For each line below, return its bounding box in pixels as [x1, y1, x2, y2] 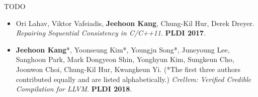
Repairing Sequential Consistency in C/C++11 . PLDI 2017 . [16, 27, 206, 38]
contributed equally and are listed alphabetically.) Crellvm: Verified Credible [16, 73, 251, 84]
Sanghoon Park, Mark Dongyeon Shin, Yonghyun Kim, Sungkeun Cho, [16, 54, 234, 64]
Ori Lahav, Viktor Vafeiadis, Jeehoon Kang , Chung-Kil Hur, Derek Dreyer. [16, 17, 254, 28]
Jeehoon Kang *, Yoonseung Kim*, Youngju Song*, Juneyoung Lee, [16, 44, 230, 54]
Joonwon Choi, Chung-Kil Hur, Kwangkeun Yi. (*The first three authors [16, 63, 241, 74]
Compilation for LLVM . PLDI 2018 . [16, 83, 132, 94]
